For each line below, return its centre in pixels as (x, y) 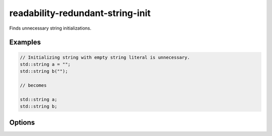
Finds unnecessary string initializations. (50, 28)
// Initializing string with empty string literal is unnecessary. (105, 57)
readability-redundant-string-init (80, 13)
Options (22, 122)
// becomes (33, 86)
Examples (25, 42)
